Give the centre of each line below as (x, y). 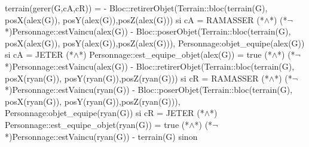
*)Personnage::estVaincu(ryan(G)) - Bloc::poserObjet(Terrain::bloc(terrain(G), (149, 90)
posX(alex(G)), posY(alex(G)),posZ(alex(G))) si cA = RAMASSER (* (134, 19)
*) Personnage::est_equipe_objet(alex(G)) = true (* (175, 54)
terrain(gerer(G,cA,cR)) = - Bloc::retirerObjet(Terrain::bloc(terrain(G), (136, 8)
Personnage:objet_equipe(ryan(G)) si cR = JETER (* (105, 113)
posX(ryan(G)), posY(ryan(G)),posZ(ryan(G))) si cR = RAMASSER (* (137, 78)
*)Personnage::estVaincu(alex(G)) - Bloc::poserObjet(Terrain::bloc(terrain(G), (148, 31)
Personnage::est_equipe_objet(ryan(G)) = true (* (97, 124)
